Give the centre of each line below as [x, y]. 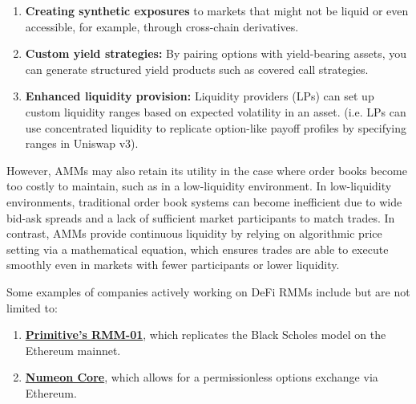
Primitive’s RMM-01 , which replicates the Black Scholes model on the [206, 335]
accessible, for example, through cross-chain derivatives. [162, 26]
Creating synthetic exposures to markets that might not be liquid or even [217, 10]
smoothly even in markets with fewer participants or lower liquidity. [173, 265]
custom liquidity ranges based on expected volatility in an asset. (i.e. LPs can [216, 111]
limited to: [32, 307]
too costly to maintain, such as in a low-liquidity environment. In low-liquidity [199, 186]
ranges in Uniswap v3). [82, 143]
